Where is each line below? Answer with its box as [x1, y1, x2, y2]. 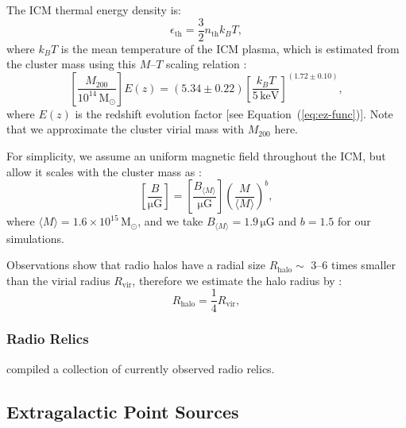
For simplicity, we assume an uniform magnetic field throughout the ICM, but [6, 148, 386, 164]
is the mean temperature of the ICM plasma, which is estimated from [60, 40, 400, 56]
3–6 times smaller [311, 256, 396, 273]
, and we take [137, 213, 203, 229]
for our [337, 213, 371, 229]
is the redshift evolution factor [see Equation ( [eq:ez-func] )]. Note [75, 105, 393, 121]
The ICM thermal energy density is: [6, 2, 181, 17]
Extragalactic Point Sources [6, 399, 239, 423]
